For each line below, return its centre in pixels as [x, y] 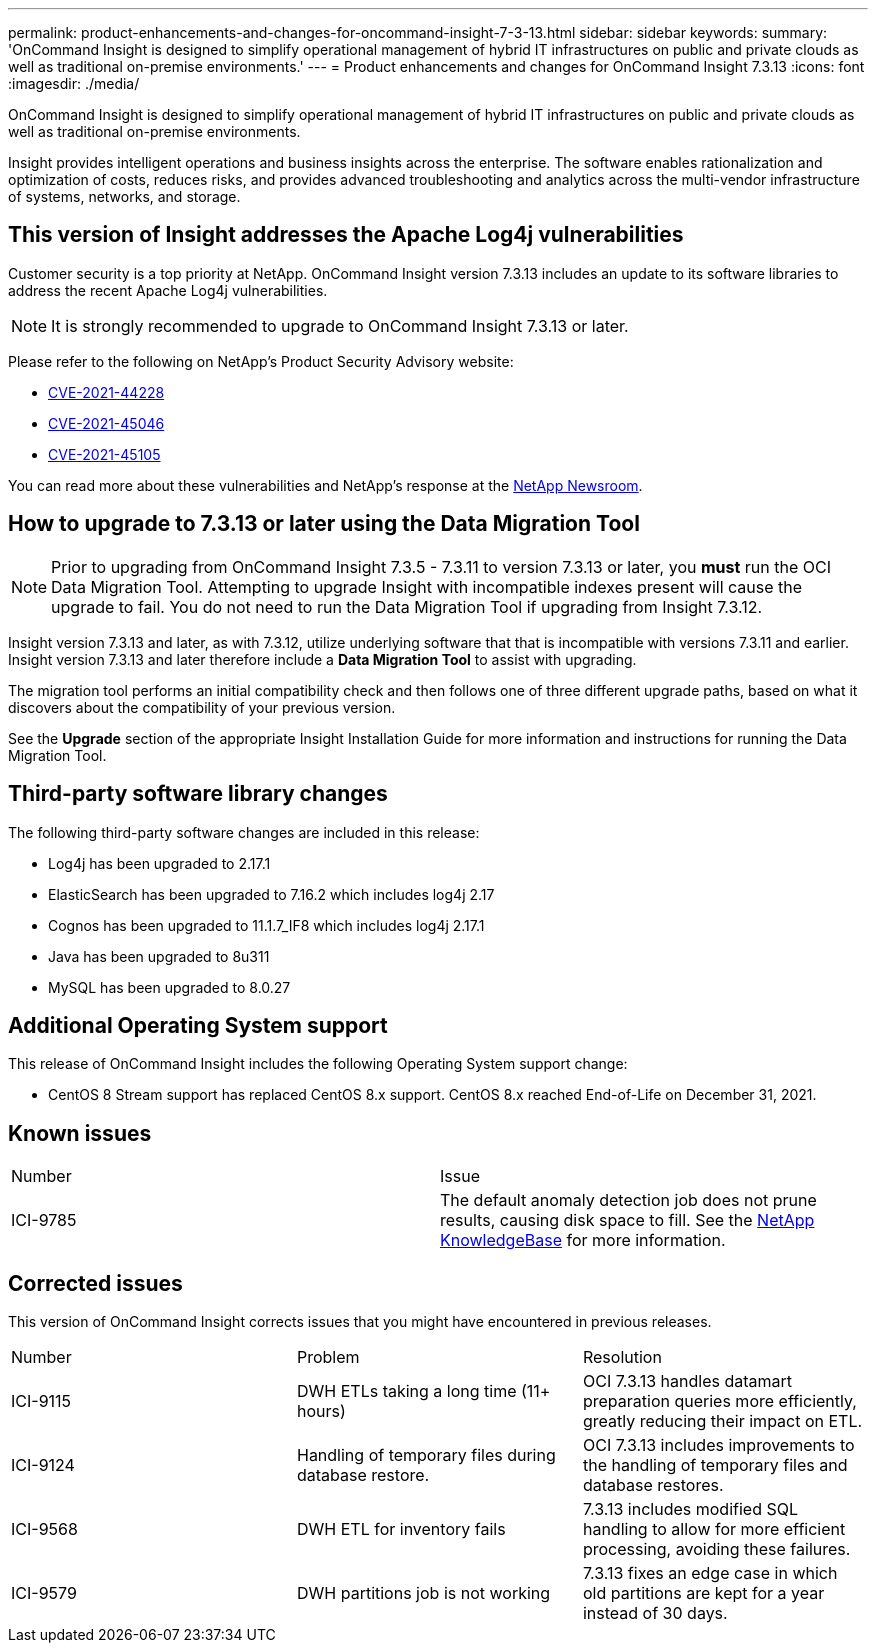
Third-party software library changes [198, 794]
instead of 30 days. [655, 1613]
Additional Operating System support [198, 1025]
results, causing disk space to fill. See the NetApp [627, 1220]
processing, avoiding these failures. [716, 1549]
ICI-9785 [44, 1220]
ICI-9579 [44, 1593]
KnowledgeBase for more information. [583, 1240]
